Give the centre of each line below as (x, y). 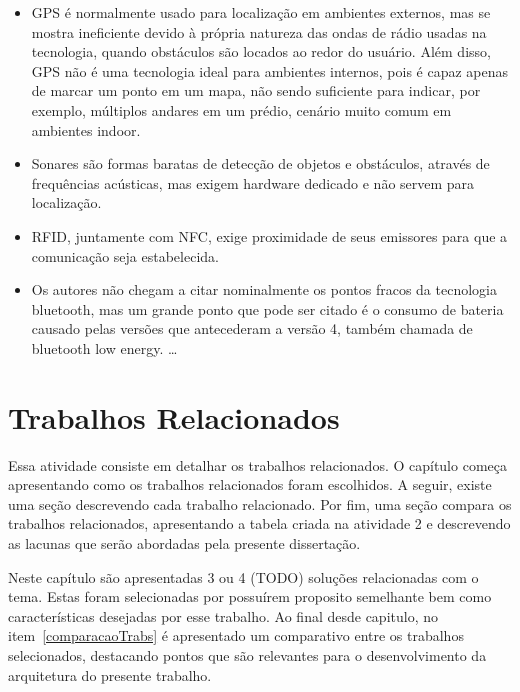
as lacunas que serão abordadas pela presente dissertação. (184, 543)
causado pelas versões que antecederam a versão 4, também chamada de (252, 328)
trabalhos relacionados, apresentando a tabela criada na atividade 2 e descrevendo (259, 523)
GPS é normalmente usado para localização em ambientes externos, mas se (261, 12)
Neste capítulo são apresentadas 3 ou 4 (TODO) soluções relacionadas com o (243, 576)
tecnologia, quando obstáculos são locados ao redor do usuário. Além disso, (261, 51)
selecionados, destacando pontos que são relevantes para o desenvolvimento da (247, 654)
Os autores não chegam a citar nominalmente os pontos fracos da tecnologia (264, 289)
